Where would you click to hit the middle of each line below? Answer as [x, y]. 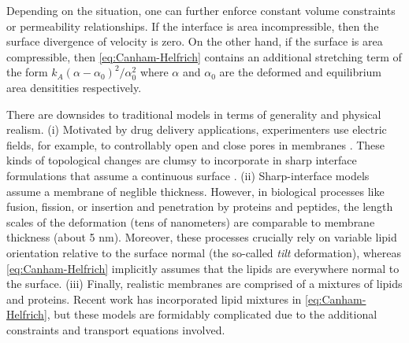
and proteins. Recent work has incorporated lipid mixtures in [154, 299]
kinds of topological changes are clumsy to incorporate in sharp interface [182, 160]
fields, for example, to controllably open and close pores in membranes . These [196, 144]
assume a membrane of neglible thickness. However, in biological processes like [195, 191]
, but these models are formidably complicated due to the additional [212, 314]
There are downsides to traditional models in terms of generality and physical [194, 114]
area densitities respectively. [74, 87]
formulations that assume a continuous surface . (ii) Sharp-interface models [188, 175]
